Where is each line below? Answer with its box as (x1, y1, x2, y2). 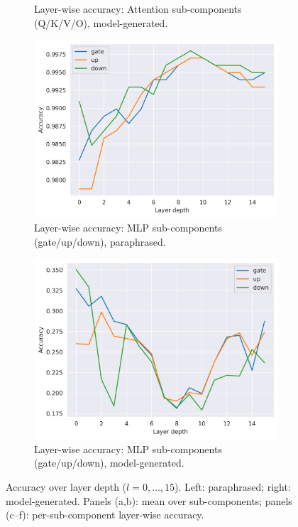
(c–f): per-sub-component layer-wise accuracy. (6, 507, 204, 522)
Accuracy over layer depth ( (6, 479, 127, 494)
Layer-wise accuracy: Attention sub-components (34, 1, 242, 16)
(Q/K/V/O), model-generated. (34, 15, 168, 30)
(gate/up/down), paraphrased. (34, 234, 166, 249)
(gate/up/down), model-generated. (34, 455, 184, 470)
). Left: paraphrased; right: (175, 479, 291, 494)
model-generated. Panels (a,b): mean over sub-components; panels (6, 493, 292, 508)
